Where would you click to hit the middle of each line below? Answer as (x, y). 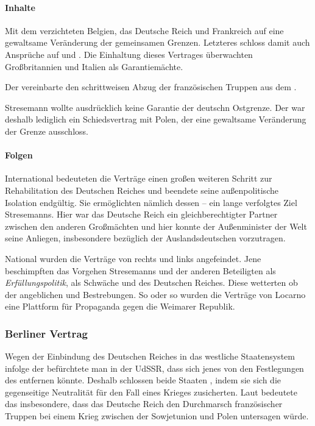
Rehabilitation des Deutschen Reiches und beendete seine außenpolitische (142, 190)
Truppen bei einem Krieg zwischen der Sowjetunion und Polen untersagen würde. (157, 416)
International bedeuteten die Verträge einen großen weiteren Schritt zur (139, 178)
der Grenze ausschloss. (47, 131)
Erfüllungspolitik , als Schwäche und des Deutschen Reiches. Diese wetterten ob (151, 282)
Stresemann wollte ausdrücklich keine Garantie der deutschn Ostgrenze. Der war (155, 107)
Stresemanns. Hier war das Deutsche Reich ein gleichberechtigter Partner (141, 214)
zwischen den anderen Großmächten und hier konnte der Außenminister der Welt (156, 226)
